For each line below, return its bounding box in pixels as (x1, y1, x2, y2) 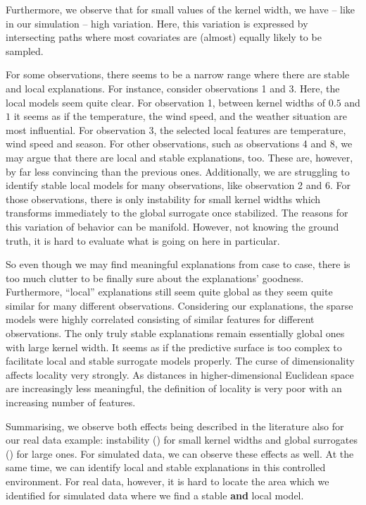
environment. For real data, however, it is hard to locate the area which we (6, 474, 329, 488)
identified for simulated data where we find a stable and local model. (6, 487, 304, 502)
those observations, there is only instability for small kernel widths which (6, 191, 321, 206)
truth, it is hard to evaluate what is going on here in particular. (6, 233, 280, 248)
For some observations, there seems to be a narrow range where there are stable (6, 67, 350, 82)
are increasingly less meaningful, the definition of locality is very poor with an (6, 381, 342, 396)
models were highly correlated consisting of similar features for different (6, 312, 315, 327)
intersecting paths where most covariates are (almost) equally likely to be (6, 30, 322, 44)
